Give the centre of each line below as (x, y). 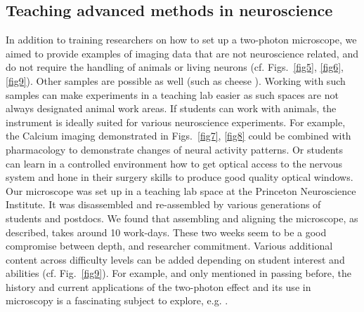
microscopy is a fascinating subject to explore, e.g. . (117, 300)
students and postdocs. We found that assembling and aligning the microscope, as (182, 218)
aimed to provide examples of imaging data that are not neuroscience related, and (182, 53)
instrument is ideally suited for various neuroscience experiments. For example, (176, 122)
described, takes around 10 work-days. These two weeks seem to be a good (166, 232)
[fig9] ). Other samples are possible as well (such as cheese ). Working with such (176, 80)
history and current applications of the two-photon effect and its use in (158, 286)
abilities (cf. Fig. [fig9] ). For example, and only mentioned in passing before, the (178, 273)
